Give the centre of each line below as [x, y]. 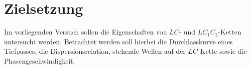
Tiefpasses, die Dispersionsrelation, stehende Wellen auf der [95, 51]
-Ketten [230, 32]
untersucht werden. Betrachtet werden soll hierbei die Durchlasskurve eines [119, 41]
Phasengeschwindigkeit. [40, 60]
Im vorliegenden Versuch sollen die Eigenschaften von [86, 32]
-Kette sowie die [222, 51]
